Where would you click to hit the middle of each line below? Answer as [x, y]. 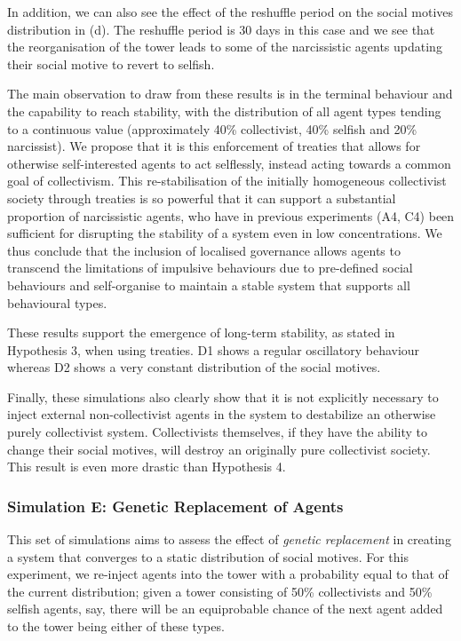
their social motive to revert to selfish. [111, 63]
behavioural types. [57, 302]
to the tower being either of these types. [116, 626]
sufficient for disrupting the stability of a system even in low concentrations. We [225, 233]
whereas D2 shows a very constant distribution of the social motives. [194, 367]
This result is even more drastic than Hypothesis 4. [147, 467]
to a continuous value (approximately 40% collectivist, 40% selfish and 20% [212, 128]
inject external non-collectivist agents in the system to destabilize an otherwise [222, 414]
